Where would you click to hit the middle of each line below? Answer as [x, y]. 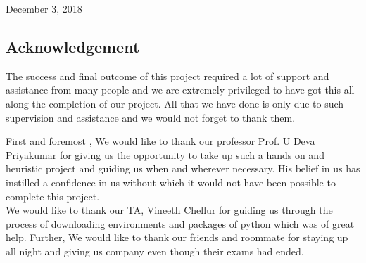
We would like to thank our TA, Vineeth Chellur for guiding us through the [169, 210]
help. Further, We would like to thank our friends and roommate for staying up [177, 237]
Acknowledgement [73, 46]
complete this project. [53, 196]
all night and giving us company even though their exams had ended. [155, 251]
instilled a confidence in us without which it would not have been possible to [171, 182]
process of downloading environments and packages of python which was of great [180, 223]
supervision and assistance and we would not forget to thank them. [151, 117]
